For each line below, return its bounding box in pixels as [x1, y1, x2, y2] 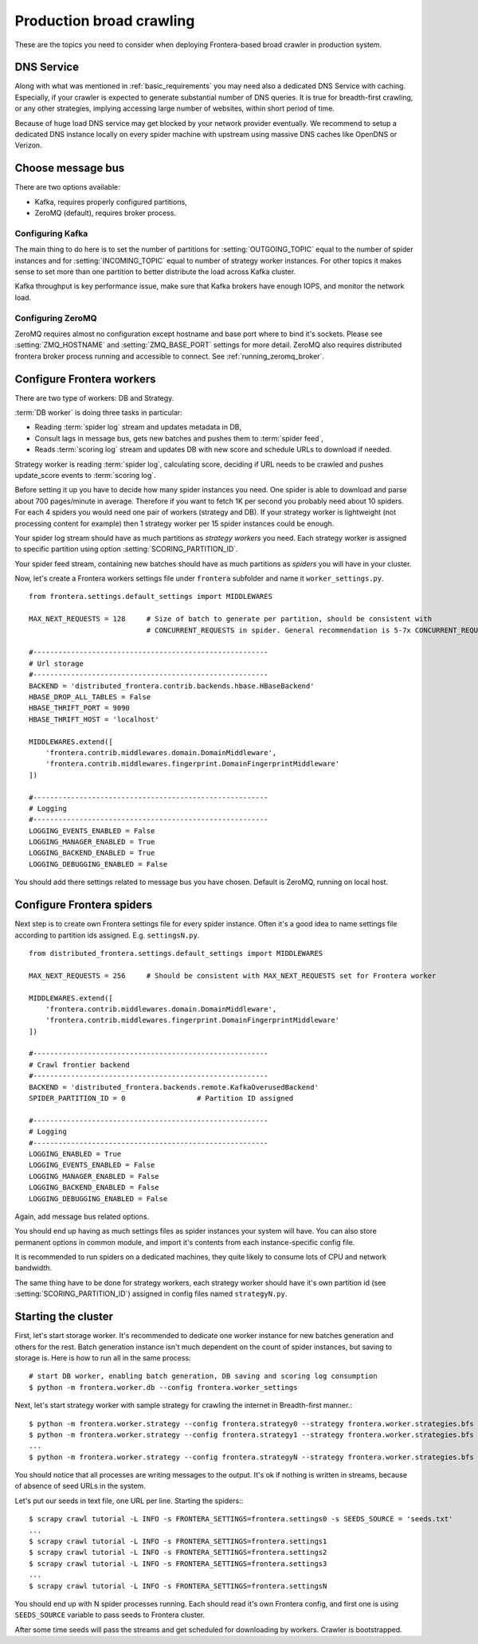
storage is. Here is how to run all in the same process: [14, 1352, 191, 1362]
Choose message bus [14, 162, 125, 175]
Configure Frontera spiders [14, 898, 153, 912]
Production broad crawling [14, 12, 195, 29]
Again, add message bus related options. [14, 1211, 150, 1221]
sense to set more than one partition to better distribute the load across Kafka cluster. [14, 267, 296, 276]
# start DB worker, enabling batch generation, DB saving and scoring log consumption [29, 1372, 378, 1381]
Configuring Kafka [14, 228, 88, 239]
